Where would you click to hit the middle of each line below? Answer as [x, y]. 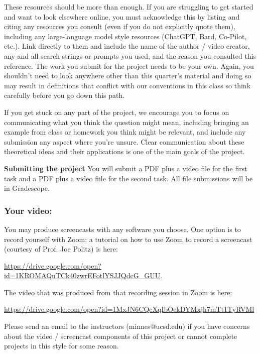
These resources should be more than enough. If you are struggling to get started [129, 7]
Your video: [28, 210]
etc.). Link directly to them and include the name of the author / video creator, [127, 46]
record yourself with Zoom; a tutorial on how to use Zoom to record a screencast [128, 239]
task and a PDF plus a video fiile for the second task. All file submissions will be [128, 178]
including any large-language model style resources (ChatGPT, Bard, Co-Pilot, [125, 36]
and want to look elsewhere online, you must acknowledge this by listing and [122, 16]
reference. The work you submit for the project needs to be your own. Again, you [129, 66]
